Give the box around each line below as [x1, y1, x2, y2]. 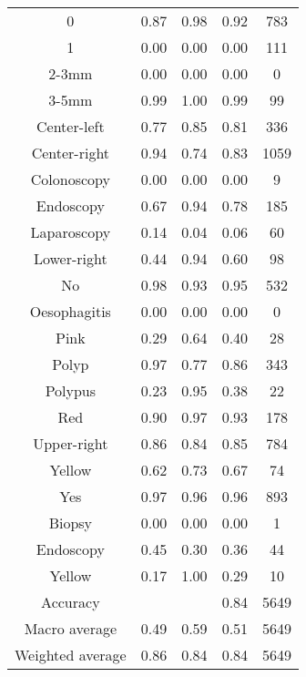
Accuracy [41, 591, 100, 612]
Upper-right [33, 433, 108, 454]
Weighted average [15, 644, 127, 665]
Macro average [24, 618, 117, 639]
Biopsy [48, 512, 93, 533]
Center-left [36, 116, 105, 137]
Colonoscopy [30, 169, 110, 190]
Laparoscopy [30, 221, 111, 242]
